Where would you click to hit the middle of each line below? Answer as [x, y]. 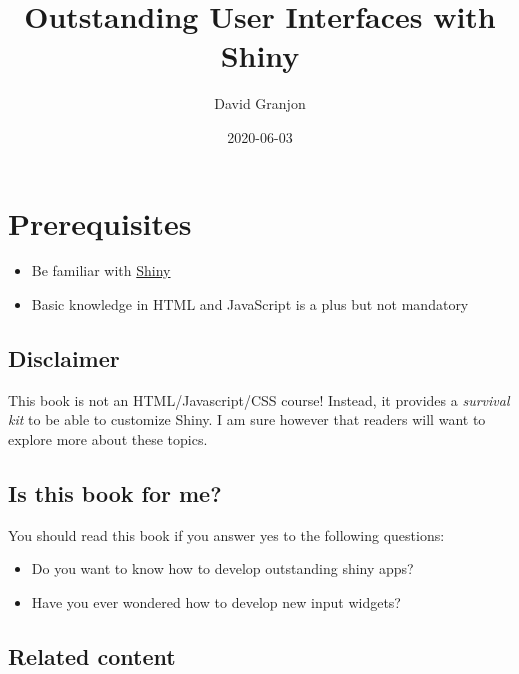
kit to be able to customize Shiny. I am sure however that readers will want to [247, 419]
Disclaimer [64, 358]
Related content [92, 655]
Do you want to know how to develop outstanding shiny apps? [222, 568]
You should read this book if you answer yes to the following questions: [226, 534]
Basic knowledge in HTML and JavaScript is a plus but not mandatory [250, 304]
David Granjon [260, 103]
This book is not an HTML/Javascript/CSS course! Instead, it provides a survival [259, 399]
